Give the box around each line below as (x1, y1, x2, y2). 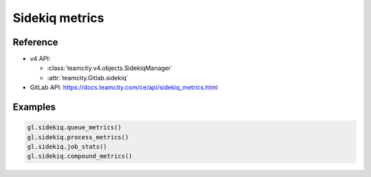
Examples (12, 102, 56, 113)
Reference (12, 36, 58, 48)
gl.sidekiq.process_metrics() (27, 133, 129, 141)
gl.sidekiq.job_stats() (27, 143, 108, 151)
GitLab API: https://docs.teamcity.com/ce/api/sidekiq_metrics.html (30, 83, 218, 92)
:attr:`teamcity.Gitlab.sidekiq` (47, 73, 128, 82)
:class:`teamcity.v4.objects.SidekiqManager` (47, 64, 173, 72)
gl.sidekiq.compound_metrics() (27, 152, 133, 161)
